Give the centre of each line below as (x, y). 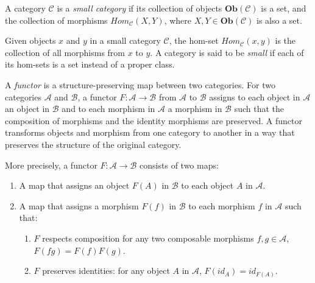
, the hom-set (194, 40)
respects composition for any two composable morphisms (148, 238)
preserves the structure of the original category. (93, 144)
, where (178, 20)
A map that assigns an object (74, 185)
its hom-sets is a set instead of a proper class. (90, 64)
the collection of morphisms (56, 20)
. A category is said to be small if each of (227, 52)
